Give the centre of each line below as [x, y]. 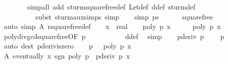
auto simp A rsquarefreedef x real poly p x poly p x [112, 26]
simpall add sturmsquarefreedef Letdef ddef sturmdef [111, 6]
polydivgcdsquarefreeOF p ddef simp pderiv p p [114, 36]
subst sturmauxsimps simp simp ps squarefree [124, 16]
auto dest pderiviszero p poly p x [67, 46]
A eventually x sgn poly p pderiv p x [67, 55]
